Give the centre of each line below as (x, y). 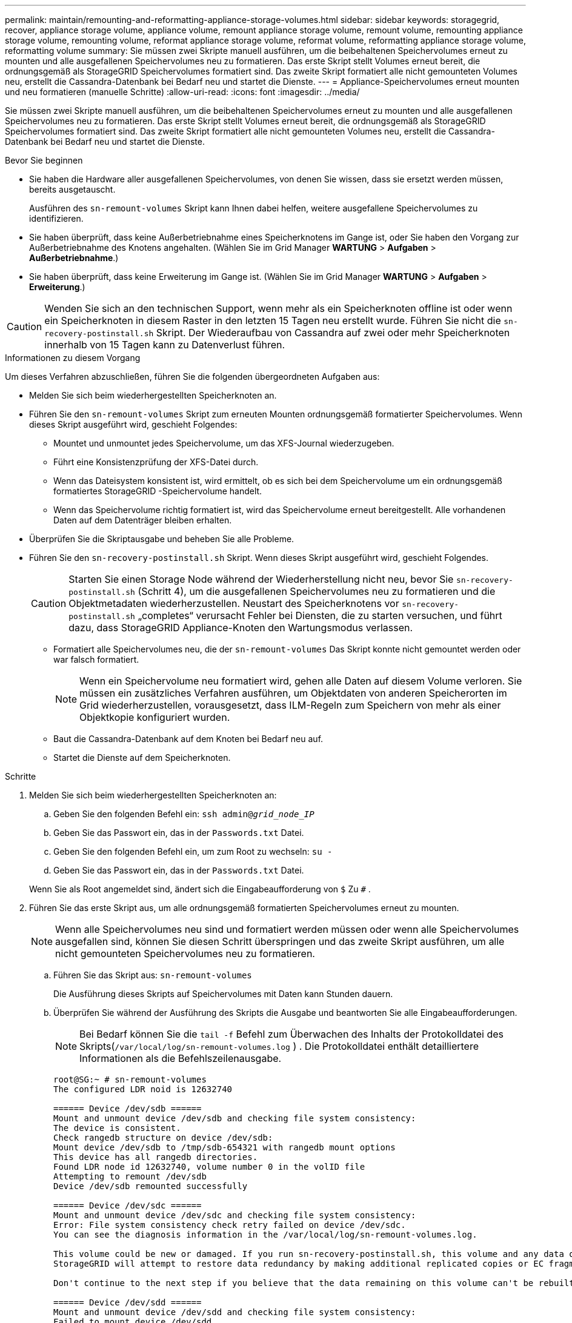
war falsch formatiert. (96, 659)
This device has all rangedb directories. (156, 1157)
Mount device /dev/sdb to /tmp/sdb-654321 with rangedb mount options (224, 1147)
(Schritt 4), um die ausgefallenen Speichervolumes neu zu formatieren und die (317, 591)
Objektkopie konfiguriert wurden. (155, 717)
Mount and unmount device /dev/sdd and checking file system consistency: (235, 1312)
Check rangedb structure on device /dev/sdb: (163, 1138)
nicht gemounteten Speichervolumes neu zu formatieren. (185, 953)
